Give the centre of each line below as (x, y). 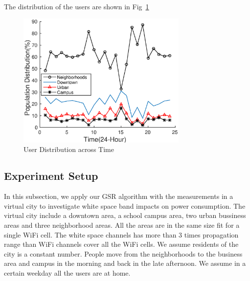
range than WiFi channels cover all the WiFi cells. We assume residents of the (121, 244)
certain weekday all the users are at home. (67, 272)
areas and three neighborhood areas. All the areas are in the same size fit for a (122, 225)
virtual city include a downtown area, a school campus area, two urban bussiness (125, 215)
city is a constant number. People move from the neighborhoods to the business (123, 253)
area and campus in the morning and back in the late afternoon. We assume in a (125, 263)
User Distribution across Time (69, 149)
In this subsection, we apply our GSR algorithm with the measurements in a (119, 196)
